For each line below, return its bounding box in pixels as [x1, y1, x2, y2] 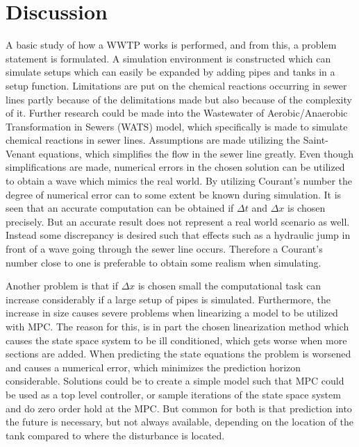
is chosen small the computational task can [137, 278, 322, 293]
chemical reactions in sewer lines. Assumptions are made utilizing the [6, 133, 301, 147]
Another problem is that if [6, 278, 118, 293]
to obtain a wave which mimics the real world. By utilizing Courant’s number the [6, 174, 353, 188]
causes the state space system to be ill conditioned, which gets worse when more [6, 332, 347, 347]
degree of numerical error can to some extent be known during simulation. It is [6, 187, 342, 201]
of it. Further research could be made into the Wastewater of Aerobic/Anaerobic [6, 106, 348, 120]
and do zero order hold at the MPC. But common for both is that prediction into [6, 400, 352, 415]
